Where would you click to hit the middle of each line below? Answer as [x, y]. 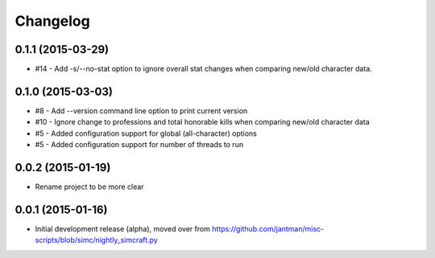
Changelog [52, 21]
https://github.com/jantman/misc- [268, 228]
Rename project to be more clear [89, 187]
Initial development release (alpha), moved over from [123, 228]
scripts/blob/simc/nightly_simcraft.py [97, 240]
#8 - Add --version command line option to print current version [141, 111]
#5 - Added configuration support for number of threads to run [139, 145]
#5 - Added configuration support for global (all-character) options [146, 133]
